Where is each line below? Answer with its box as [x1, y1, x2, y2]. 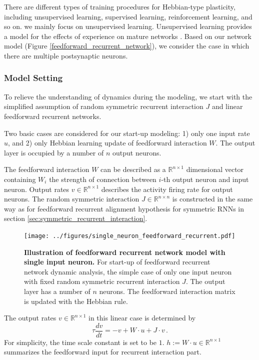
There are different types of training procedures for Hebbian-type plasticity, [4, 1, 235, 11]
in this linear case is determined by [88, 312, 196, 323]
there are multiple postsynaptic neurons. [4, 50, 128, 60]
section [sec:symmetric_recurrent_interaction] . [4, 213, 147, 223]
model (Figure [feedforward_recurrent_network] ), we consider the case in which [4, 40, 249, 51]
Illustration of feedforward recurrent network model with [24, 246, 225, 257]
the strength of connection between [49, 173, 156, 184]
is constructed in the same [172, 193, 253, 204]
